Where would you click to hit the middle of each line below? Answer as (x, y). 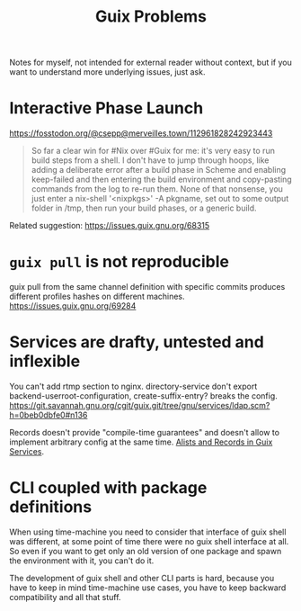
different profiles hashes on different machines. (97, 297)
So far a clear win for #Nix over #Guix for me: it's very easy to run (153, 151)
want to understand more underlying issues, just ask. (107, 72)
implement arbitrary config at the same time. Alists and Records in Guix (141, 442)
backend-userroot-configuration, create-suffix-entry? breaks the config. (144, 396)
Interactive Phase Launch (106, 108)
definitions (51, 507)
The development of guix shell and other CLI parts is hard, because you (142, 578)
